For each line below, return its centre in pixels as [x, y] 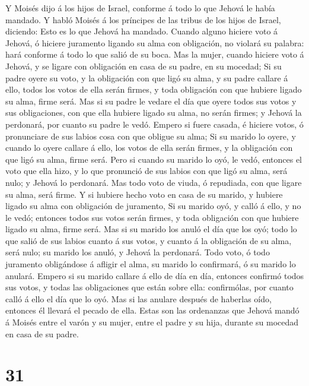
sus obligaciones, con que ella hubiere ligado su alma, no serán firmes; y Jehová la [154, 113]
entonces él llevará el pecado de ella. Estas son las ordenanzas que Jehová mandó [152, 310]
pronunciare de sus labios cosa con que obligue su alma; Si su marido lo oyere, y [151, 136]
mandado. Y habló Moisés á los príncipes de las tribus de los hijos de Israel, [143, 19]
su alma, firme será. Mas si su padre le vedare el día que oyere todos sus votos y [151, 101]
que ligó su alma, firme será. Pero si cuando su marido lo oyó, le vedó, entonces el [154, 159]
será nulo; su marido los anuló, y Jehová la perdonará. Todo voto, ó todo [138, 252]
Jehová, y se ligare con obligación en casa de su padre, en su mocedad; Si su [144, 66]
